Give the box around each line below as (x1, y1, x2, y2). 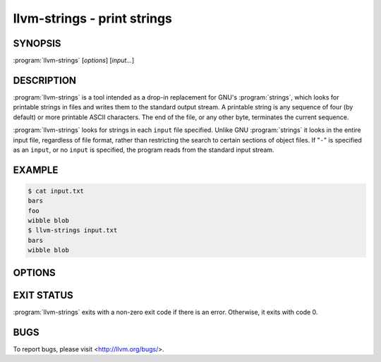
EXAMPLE (13, 164, 59, 176)
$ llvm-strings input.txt (28, 227, 118, 234)
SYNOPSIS (13, 37, 61, 49)
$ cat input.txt (28, 187, 85, 195)
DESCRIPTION (13, 74, 77, 86)
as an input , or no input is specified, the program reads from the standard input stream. (13, 145, 274, 154)
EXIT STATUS (13, 289, 73, 301)
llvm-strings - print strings (13, 11, 173, 26)
